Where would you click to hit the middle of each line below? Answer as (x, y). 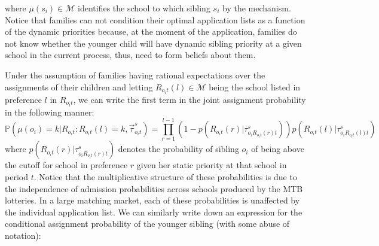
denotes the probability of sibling (178, 149)
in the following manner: (50, 112)
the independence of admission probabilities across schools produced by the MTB (154, 188)
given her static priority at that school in (212, 165)
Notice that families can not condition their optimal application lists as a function (155, 19)
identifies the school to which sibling (144, 8)
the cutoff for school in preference (66, 165)
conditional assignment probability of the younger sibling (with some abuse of (147, 224)
